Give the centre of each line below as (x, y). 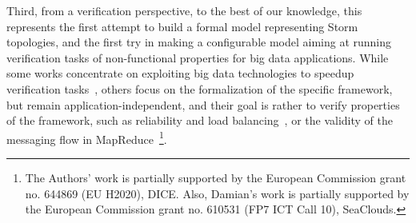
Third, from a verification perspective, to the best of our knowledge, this (184, 10)
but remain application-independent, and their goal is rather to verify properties (203, 104)
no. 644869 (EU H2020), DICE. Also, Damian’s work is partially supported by (217, 193)
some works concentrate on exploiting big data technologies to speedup (180, 73)
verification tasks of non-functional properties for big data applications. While (198, 57)
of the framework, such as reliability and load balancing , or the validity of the (200, 120)
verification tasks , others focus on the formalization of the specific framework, (200, 88)
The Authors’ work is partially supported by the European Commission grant (216, 177)
